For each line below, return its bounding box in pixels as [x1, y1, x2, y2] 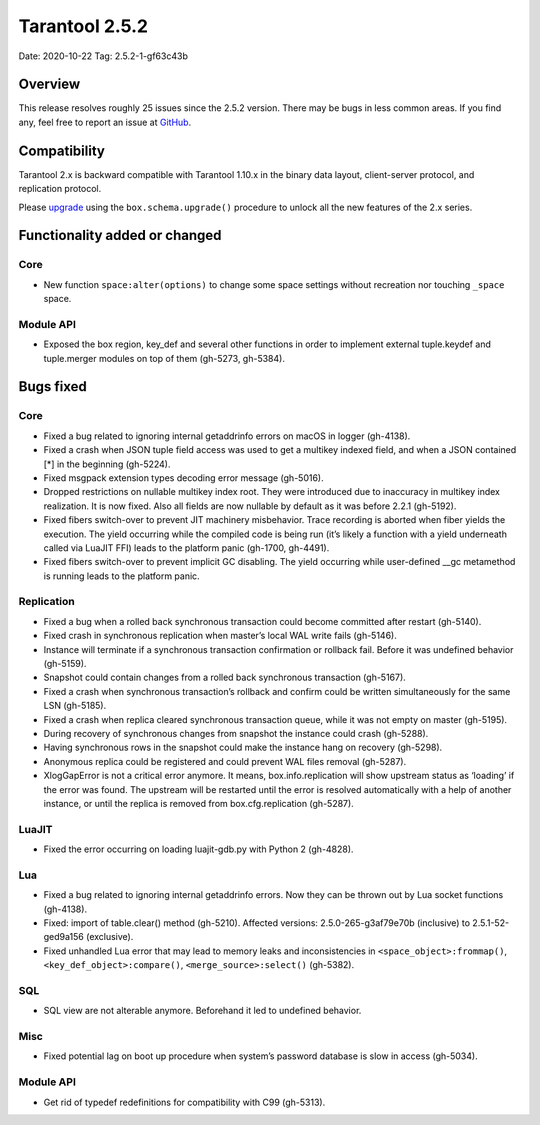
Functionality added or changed [18, 227, 222, 244]
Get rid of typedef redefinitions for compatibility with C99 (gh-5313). [43, 1096, 326, 1108]
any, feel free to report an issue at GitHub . [18, 116, 192, 128]
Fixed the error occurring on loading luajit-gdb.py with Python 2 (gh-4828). [43, 843, 354, 855]
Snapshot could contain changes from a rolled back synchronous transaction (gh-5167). [43, 671, 407, 684]
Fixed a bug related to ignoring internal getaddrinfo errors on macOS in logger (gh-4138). [43, 430, 411, 442]
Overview [18, 76, 81, 93]
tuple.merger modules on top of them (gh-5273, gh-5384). [43, 352, 285, 364]
